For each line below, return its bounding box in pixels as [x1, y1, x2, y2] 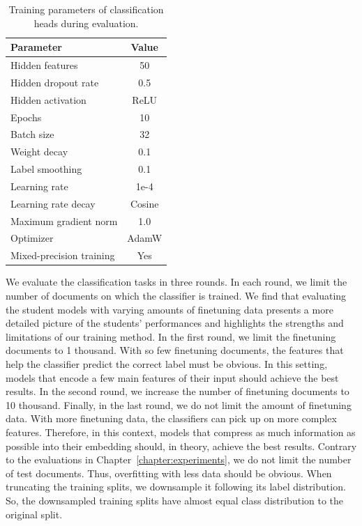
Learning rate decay [10, 196, 96, 210]
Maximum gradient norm [10, 213, 118, 228]
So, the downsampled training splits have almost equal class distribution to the [6, 493, 344, 507]
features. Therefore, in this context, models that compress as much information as [6, 424, 356, 439]
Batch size [10, 127, 54, 141]
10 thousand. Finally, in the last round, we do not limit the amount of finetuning [6, 397, 352, 412]
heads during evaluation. [33, 15, 139, 30]
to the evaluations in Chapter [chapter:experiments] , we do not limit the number [6, 452, 352, 467]
